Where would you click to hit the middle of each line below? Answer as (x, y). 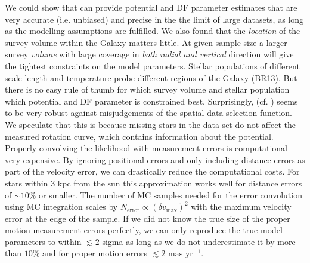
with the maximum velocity (241, 207)
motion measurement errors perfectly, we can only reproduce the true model (144, 230)
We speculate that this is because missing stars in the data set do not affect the (150, 124)
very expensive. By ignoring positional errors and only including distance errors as (155, 159)
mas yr (181, 254)
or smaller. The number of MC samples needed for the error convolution (170, 195)
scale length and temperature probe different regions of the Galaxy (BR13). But (151, 77)
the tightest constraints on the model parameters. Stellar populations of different (152, 65)
